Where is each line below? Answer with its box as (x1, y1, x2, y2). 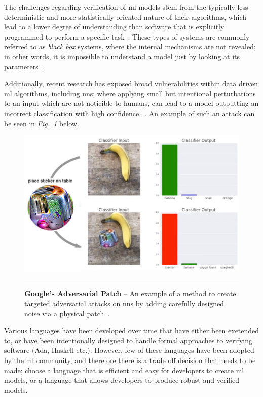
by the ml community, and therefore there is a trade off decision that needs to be (4, 355, 256, 365)
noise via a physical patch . (24, 308, 110, 318)
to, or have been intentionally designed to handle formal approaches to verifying (4, 335, 252, 345)
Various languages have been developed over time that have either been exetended (4, 325, 259, 336)
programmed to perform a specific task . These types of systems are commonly (4, 31, 250, 42)
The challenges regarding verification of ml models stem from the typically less (4, 2, 248, 12)
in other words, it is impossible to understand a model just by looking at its (4, 51, 240, 61)
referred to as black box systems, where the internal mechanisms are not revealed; (4, 41, 256, 52)
